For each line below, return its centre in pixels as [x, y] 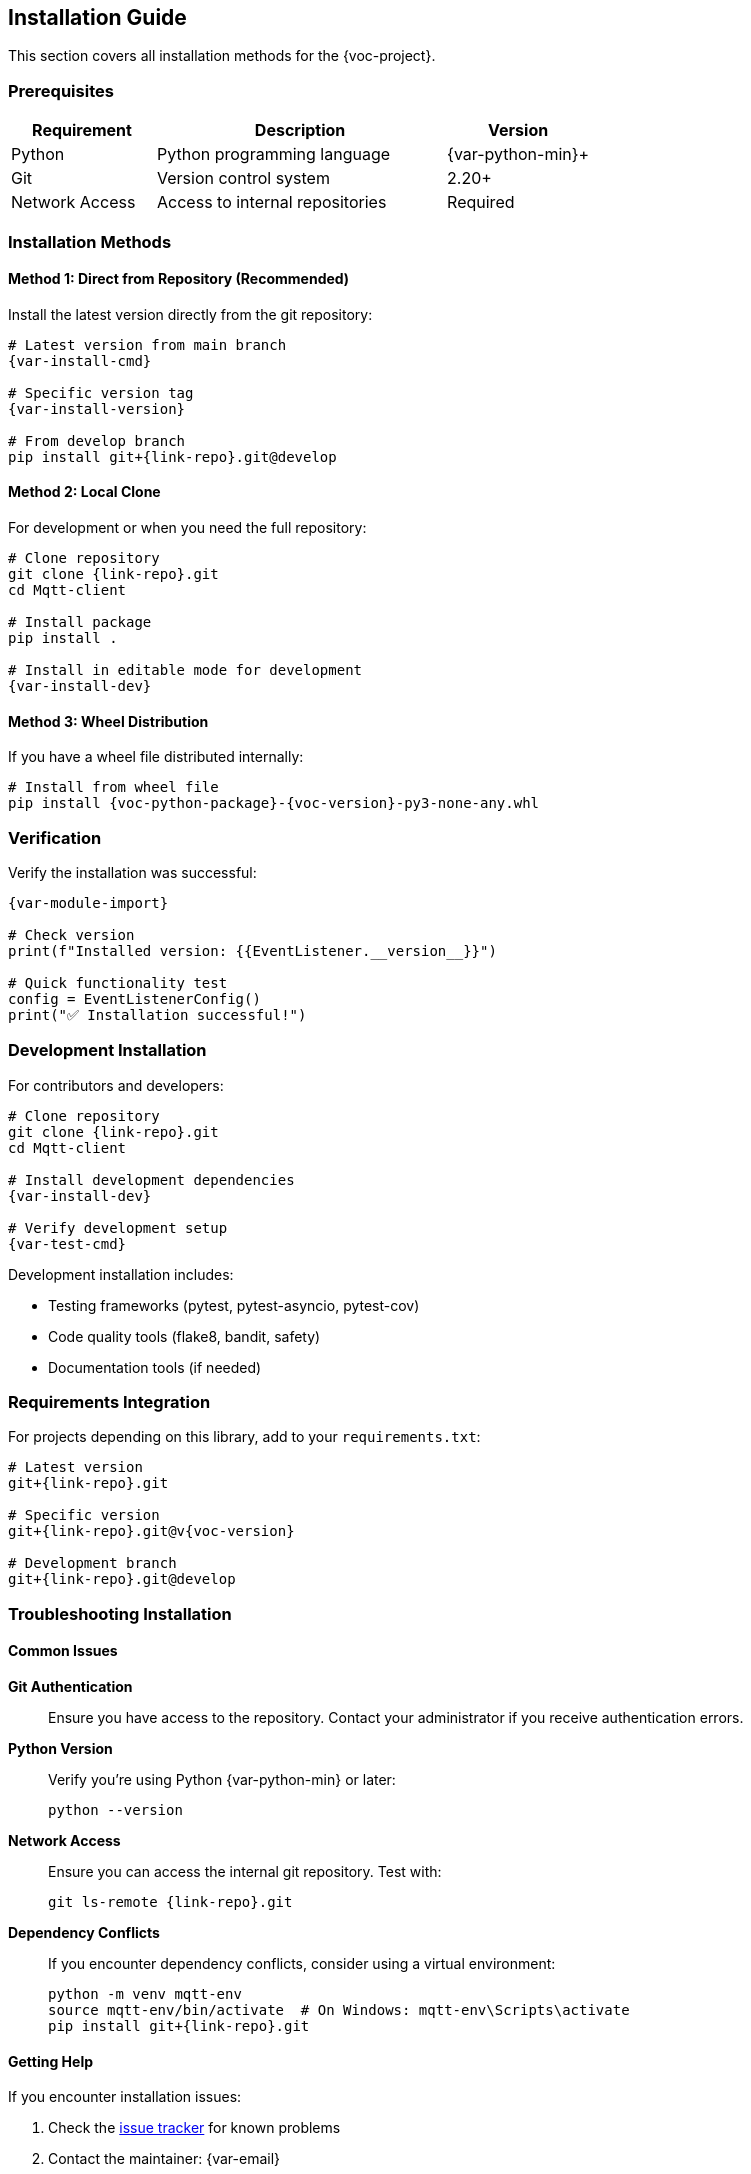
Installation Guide [97, 17]
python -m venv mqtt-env [145, 1994]
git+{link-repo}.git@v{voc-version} [151, 1531]
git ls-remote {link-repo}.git [170, 1902]
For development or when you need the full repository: [187, 527]
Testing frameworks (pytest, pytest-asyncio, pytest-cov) [234, 1305]
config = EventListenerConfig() [134, 998]
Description [300, 130]
